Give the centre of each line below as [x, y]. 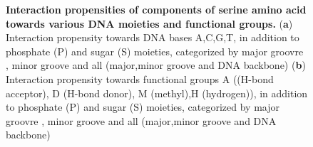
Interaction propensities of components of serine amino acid [156, 9]
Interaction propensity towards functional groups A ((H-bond [140, 78]
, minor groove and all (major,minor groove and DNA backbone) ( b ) [156, 65]
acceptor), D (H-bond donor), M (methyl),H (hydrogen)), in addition [157, 93]
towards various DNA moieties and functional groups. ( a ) [149, 23]
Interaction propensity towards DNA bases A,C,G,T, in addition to [153, 37]
